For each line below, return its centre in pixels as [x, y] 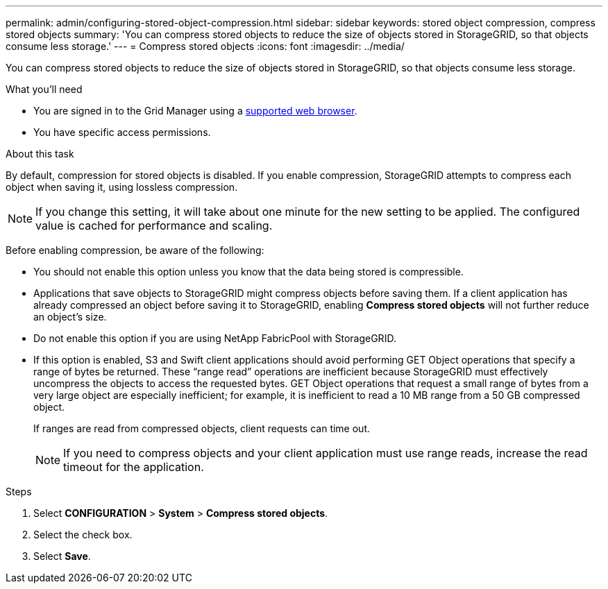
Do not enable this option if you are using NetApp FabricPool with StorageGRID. [215, 338]
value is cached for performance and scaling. [154, 225]
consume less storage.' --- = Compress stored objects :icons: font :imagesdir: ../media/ [205, 46]
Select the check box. [83, 535]
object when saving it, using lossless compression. [122, 187]
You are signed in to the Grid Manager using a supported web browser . [195, 111]
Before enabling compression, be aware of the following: [135, 250]
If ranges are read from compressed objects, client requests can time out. [202, 428]
